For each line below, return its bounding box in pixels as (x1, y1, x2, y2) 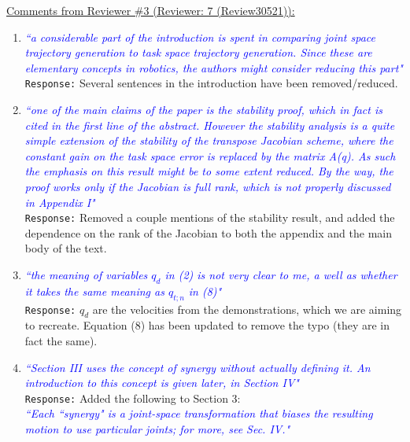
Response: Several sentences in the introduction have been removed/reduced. (24, 75, 398, 91)
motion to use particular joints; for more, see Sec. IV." (24, 421, 290, 437)
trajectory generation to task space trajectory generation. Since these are (24, 44, 372, 61)
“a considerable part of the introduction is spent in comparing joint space (24, 28, 375, 45)
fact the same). (24, 333, 98, 349)
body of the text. (24, 240, 107, 256)
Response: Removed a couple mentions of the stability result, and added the (24, 209, 395, 226)
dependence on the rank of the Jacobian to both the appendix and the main (24, 224, 392, 241)
